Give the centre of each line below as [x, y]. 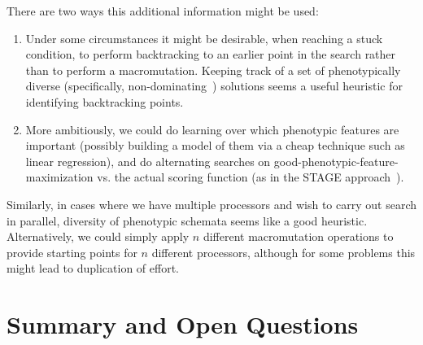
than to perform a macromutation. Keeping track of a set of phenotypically [213, 70]
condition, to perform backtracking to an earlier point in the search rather [211, 54]
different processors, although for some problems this [283, 252]
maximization [59, 177]
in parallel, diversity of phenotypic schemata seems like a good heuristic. [187, 220]
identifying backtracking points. [105, 101]
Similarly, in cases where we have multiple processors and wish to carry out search [211, 204]
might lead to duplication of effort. [93, 268]
